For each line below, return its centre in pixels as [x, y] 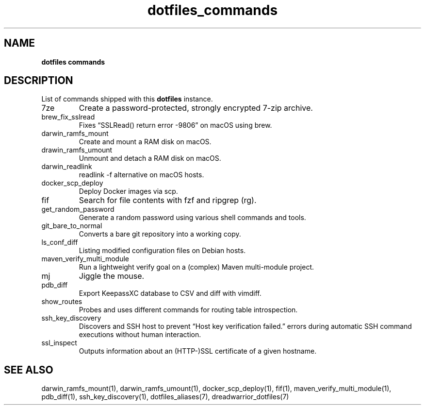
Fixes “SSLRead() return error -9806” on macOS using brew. [175, 125]
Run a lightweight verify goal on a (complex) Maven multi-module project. [196, 267]
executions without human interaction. [140, 335]
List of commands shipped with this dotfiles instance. [127, 99]
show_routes [62, 302]
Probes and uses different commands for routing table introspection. [188, 310]
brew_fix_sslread [68, 117]
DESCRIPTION [39, 81]
